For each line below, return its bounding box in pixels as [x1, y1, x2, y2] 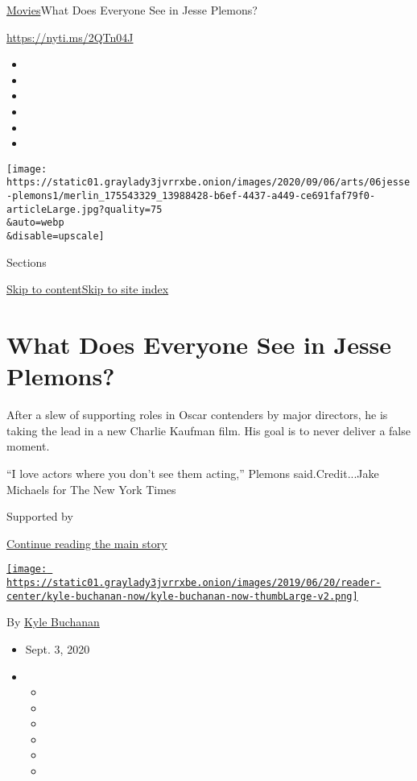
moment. [6, 438, 50, 455]
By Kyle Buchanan [6, 613, 100, 630]
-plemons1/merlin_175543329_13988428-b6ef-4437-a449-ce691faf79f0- [6, 190, 376, 202]
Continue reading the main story [6, 534, 167, 551]
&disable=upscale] [6, 231, 105, 243]
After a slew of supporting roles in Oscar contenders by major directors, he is [6, 406, 388, 423]
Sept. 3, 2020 [25, 640, 90, 657]
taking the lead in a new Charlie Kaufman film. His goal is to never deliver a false [6, 422, 411, 438]
